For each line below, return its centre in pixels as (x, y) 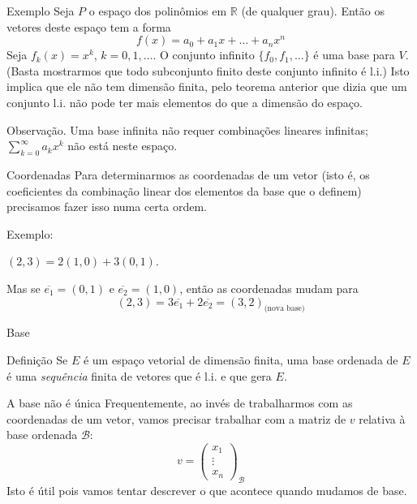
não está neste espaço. (123, 146)
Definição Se (37, 359)
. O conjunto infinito (204, 55)
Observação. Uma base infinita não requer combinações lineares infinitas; (187, 129)
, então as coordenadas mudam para (269, 288)
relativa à (382, 418)
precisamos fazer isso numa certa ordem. (107, 207)
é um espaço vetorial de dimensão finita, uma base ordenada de (241, 359)
